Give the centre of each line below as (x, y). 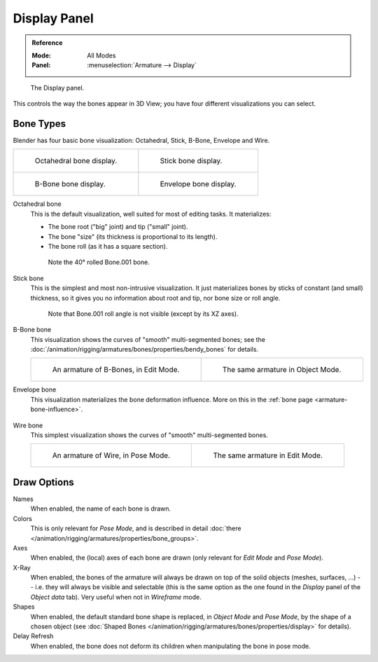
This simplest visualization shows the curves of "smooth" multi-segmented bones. (149, 435)
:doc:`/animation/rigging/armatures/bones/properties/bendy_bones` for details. (145, 350)
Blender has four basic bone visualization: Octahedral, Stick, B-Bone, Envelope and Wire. (141, 141)
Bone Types (40, 124)
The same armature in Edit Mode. (268, 455)
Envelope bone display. (198, 184)
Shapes (24, 607)
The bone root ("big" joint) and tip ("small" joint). (118, 227)
